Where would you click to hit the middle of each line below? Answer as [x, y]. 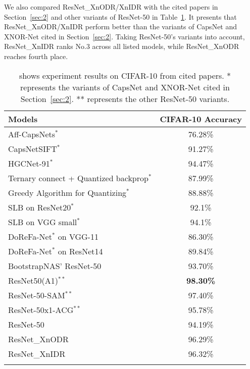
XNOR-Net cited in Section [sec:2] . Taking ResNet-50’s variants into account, [124, 36]
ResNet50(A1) [33, 280]
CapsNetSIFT [33, 148]
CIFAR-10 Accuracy [201, 119]
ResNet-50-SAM [37, 295]
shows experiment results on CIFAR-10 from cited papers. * [125, 75]
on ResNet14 [80, 251]
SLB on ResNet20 [40, 207]
